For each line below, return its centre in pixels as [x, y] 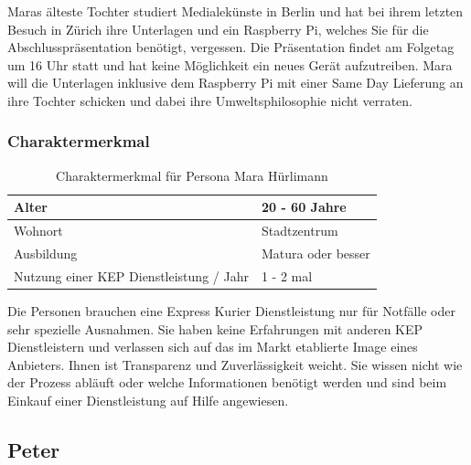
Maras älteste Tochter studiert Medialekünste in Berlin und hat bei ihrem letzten [235, 11]
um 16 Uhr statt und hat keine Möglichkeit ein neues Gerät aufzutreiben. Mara [230, 64]
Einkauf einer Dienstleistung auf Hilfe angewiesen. [148, 400]
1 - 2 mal [287, 275]
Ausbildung [46, 254]
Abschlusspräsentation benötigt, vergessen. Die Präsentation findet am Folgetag [231, 47]
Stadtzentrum [300, 231]
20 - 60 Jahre [304, 207]
